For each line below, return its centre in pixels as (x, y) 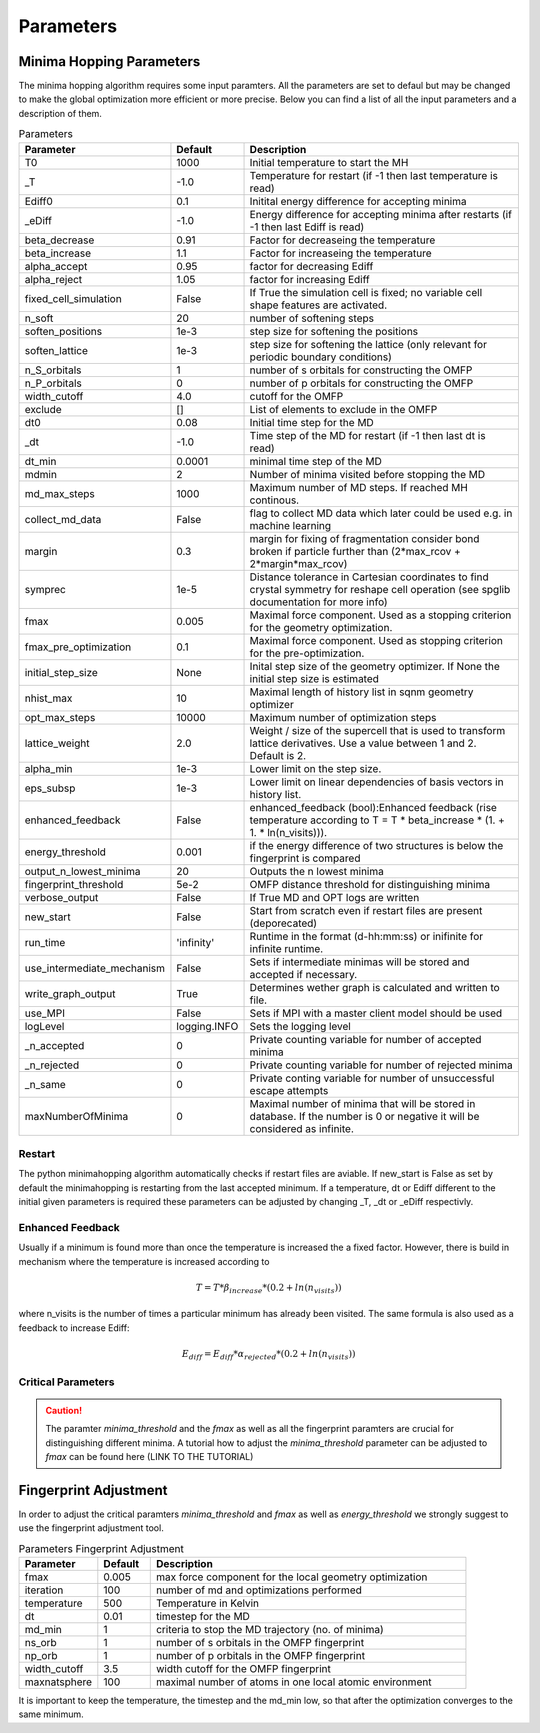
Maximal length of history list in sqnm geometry (361, 692)
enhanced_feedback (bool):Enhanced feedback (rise (373, 807)
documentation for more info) (319, 602)
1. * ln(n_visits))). (288, 832)
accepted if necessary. (303, 974)
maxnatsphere (58, 1682)
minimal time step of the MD (315, 461)
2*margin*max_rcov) (298, 563)
